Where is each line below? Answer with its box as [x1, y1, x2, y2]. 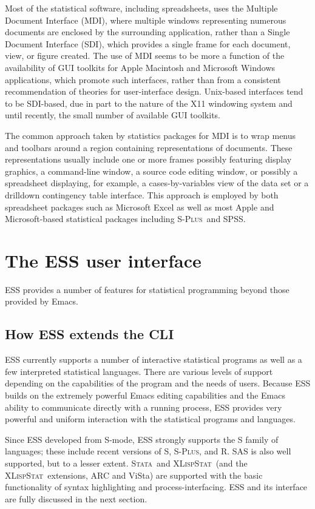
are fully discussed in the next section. [5, 492, 147, 505]
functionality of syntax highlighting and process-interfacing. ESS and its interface [5, 480, 308, 493]
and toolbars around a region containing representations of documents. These [5, 141, 293, 153]
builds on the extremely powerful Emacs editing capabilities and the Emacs [5, 388, 285, 401]
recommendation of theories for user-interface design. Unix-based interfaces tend [5, 85, 303, 98]
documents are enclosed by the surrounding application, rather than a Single [5, 25, 290, 38]
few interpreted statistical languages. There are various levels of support [5, 365, 273, 377]
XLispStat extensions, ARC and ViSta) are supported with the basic [5, 468, 263, 481]
